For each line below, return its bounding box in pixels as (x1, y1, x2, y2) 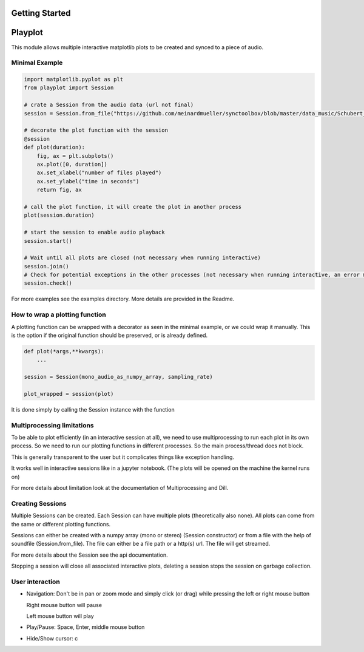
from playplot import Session (24, 84, 114, 91)
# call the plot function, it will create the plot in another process (24, 203, 242, 210)
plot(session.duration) (24, 212, 95, 219)
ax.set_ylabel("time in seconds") (36, 178, 140, 185)
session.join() (24, 263, 69, 270)
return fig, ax (36, 186, 82, 194)
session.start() (24, 237, 73, 244)
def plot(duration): (24, 144, 85, 151)
